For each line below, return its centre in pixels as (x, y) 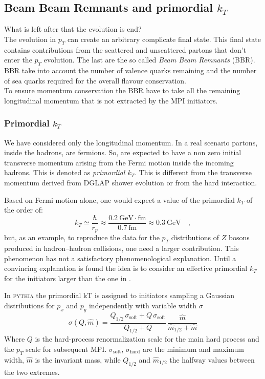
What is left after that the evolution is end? (73, 29)
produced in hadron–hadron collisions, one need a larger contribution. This (122, 248)
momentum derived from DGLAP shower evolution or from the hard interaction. (131, 182)
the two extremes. (32, 372)
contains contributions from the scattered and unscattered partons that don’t (125, 49)
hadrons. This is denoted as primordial (65, 172)
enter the (18, 60)
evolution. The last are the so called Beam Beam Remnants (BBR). (149, 60)
